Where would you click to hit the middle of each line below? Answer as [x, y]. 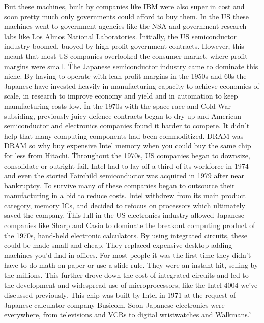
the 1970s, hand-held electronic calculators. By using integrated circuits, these [126, 235]
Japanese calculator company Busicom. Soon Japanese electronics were [114, 304]
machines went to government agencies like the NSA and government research [125, 26]
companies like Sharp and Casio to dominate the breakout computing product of [130, 225]
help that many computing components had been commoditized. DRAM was [124, 135]
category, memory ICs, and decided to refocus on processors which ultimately [125, 205]
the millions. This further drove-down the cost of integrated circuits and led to [126, 275]
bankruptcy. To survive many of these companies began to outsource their [120, 185]
